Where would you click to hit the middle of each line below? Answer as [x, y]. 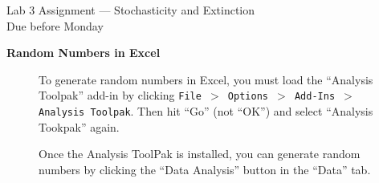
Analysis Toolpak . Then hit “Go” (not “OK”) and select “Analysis [206, 111]
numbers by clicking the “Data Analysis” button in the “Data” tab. [205, 169]
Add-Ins [315, 97]
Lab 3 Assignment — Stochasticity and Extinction [131, 10]
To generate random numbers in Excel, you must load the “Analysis [206, 79]
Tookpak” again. [79, 126]
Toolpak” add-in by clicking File [120, 95]
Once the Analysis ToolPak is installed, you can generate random [200, 154]
